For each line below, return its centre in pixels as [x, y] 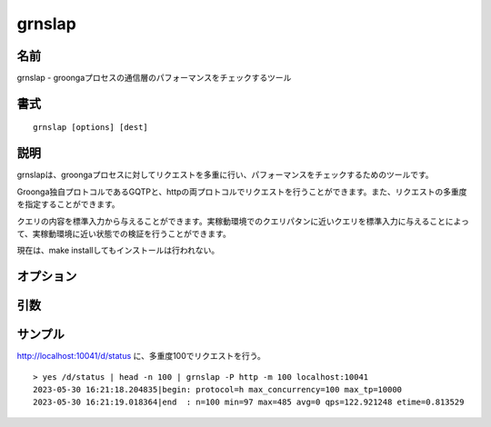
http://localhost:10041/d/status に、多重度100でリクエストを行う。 [141, 356]
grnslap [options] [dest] [91, 128]
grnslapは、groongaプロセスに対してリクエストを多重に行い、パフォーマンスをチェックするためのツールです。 [225, 175]
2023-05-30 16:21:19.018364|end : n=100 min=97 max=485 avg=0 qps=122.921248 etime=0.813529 [249, 402]
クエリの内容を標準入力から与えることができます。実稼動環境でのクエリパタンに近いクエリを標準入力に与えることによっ [243, 221]
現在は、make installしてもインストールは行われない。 [118, 251]
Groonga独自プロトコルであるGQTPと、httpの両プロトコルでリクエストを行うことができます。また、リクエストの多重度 [242, 192]
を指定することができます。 [68, 204]
